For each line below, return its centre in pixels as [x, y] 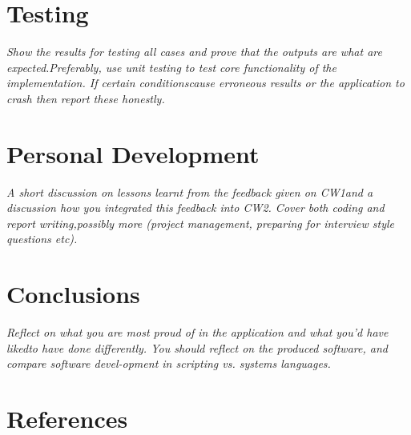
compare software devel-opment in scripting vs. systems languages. [169, 363]
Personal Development [133, 153]
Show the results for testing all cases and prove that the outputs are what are [194, 52]
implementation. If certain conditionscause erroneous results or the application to [205, 83]
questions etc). [42, 239]
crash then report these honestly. [86, 98]
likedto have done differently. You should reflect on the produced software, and [197, 347]
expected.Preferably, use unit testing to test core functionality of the [171, 67]
